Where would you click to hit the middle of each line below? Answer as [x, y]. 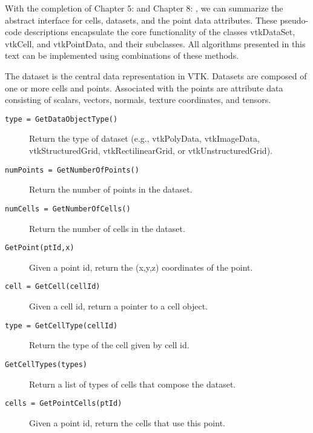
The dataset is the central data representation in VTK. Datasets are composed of [156, 75]
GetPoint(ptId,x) [40, 248]
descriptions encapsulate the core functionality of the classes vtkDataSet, [160, 32]
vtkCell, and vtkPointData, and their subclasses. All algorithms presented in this [155, 43]
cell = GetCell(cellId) [53, 287]
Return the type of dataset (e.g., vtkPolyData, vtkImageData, [144, 138]
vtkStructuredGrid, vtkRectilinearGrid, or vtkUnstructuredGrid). [151, 150]
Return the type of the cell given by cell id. [109, 345]
